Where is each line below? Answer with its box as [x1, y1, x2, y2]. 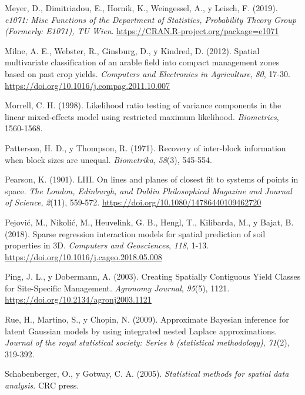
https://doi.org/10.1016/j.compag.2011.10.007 [5, 79, 170, 91]
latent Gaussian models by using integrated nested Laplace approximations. [5, 324, 277, 337]
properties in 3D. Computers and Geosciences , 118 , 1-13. [5, 239, 209, 251]
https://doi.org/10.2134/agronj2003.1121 [5, 293, 152, 306]
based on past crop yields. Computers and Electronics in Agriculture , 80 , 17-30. [5, 67, 290, 79]
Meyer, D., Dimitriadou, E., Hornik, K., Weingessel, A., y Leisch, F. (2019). [5, 2, 278, 14]
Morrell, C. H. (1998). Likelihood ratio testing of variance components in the [5, 99, 281, 111]
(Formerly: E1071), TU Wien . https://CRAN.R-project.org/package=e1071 [5, 25, 279, 37]
